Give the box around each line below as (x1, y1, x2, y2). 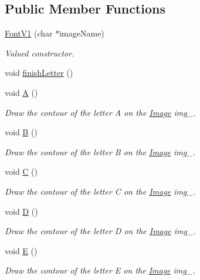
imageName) (59, 27, 104, 39)
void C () (5, 165, 38, 178)
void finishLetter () (5, 66, 73, 79)
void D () (5, 205, 38, 217)
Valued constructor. (5, 46, 74, 59)
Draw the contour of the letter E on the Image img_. (5, 264, 195, 276)
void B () (5, 126, 38, 138)
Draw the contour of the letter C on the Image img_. (5, 185, 195, 197)
